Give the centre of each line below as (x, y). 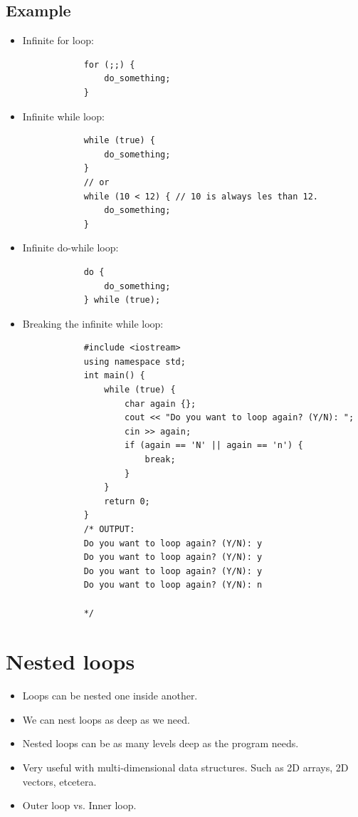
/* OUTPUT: (109, 530)
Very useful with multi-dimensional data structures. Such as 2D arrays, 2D (185, 767)
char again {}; (160, 404)
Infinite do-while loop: (70, 248)
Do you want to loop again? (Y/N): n (173, 585)
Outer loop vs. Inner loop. (79, 805)
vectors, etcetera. (59, 781)
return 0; (127, 501)
